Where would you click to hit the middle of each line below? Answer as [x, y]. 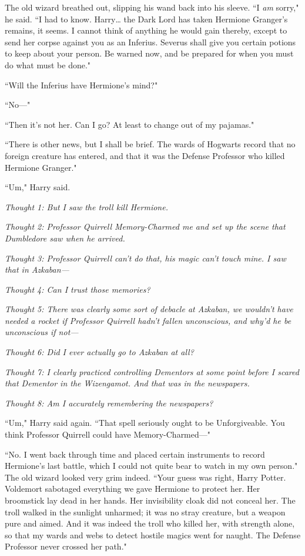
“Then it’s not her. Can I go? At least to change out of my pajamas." [130, 124]
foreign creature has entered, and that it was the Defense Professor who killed [145, 155]
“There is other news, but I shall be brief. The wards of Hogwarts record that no [150, 144]
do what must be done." [48, 64]
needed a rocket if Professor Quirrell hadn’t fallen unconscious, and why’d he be [148, 320]
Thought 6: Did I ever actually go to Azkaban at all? [99, 352]
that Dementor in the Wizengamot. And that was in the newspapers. [127, 383]
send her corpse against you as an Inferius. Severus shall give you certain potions [150, 42]
